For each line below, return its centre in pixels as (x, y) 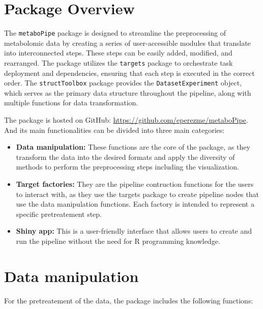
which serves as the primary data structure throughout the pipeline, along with (128, 92)
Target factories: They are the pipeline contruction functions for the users (135, 184)
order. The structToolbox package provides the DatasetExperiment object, (123, 83)
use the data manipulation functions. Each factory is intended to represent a (135, 204)
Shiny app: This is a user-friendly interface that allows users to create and (134, 231)
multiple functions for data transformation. (71, 103)
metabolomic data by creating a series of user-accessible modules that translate (127, 43)
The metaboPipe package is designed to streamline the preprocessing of (115, 33)
